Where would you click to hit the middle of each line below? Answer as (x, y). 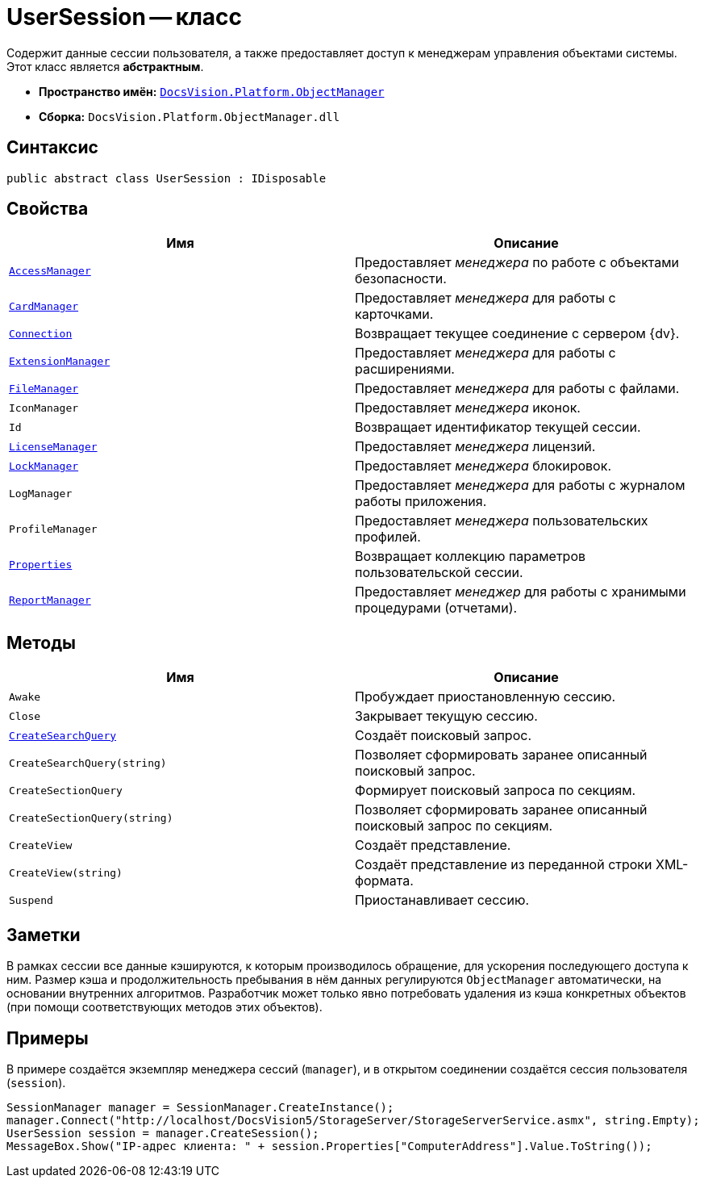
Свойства (48, 209)
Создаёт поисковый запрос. (443, 736)
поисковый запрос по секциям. (454, 826)
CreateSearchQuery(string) (88, 763)
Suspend (31, 900)
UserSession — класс (125, 17)
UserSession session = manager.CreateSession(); (163, 1133)
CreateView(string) (66, 872)
